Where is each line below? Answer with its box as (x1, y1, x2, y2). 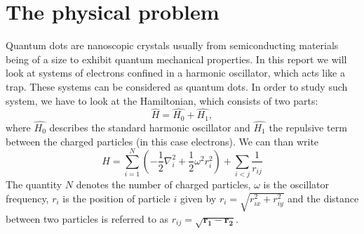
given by (180, 190, 217, 205)
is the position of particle (62, 190, 170, 205)
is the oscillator (263, 177, 330, 192)
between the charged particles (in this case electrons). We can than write (6, 134, 319, 148)
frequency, (6, 190, 49, 205)
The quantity (6, 177, 62, 192)
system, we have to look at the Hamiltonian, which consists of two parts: (6, 93, 318, 108)
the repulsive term (269, 119, 347, 134)
